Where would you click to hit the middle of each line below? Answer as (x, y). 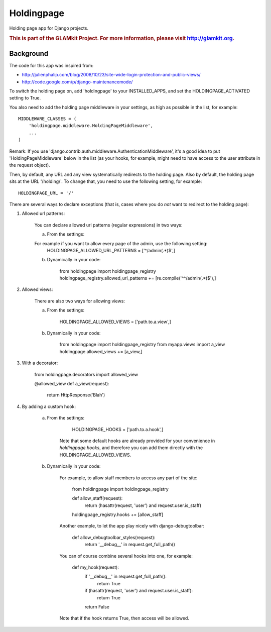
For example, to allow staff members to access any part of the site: (128, 478)
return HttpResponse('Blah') (76, 395)
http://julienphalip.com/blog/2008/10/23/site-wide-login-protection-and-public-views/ (111, 75)
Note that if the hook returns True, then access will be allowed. (124, 618)
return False (97, 607)
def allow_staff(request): (97, 498)
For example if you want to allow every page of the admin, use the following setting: (121, 243)
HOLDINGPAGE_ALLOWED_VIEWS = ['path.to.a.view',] (115, 322)
